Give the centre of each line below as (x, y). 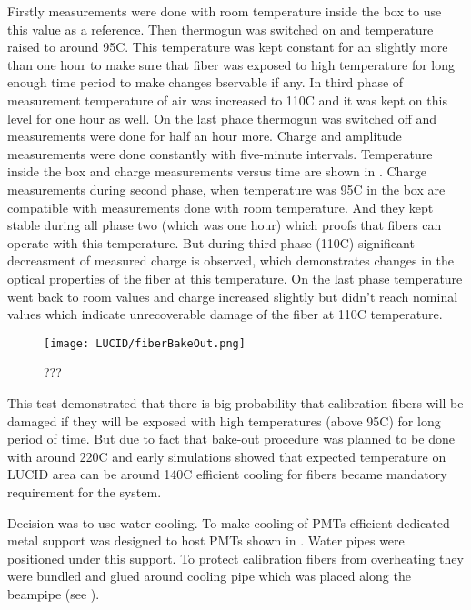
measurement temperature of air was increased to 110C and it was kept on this (227, 100)
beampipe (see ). (54, 593)
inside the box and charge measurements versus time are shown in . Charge (217, 171)
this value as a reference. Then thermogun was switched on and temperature (220, 29)
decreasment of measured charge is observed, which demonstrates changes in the (231, 260)
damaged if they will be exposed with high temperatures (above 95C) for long (224, 420)
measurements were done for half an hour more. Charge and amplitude (205, 136)
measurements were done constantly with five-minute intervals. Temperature (220, 153)
